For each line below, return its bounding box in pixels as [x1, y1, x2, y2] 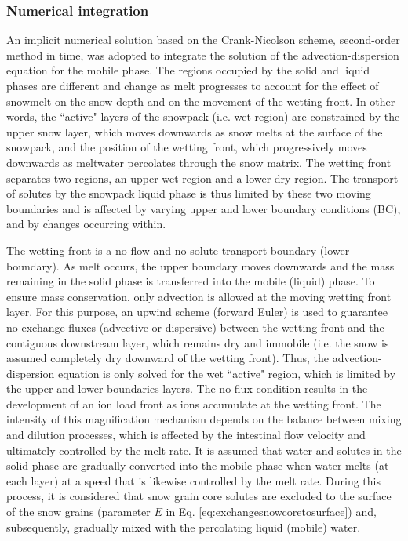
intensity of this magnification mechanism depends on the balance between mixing [6, 411, 402, 427]
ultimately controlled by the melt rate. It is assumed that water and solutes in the [6, 441, 402, 458]
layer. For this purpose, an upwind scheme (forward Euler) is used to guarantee [6, 303, 388, 320]
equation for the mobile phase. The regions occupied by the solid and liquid [6, 62, 370, 78]
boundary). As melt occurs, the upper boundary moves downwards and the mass [6, 257, 395, 274]
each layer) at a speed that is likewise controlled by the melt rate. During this [6, 472, 381, 488]
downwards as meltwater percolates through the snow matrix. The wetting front [6, 154, 392, 170]
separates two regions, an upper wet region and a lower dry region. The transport [6, 169, 399, 186]
